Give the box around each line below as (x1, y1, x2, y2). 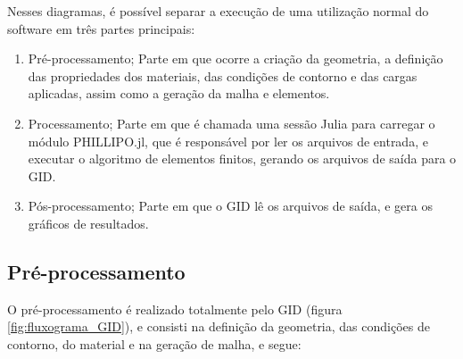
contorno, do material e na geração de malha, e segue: (7, 334, 302, 353)
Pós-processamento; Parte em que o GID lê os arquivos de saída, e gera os (28, 196, 433, 215)
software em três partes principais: (7, 19, 195, 38)
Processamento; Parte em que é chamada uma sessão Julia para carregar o (28, 113, 435, 132)
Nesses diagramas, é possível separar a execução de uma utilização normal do (7, 2, 429, 20)
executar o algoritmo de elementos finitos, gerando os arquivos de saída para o (28, 149, 457, 168)
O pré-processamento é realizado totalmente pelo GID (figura (7, 299, 343, 318)
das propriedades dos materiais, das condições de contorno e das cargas (28, 66, 418, 85)
